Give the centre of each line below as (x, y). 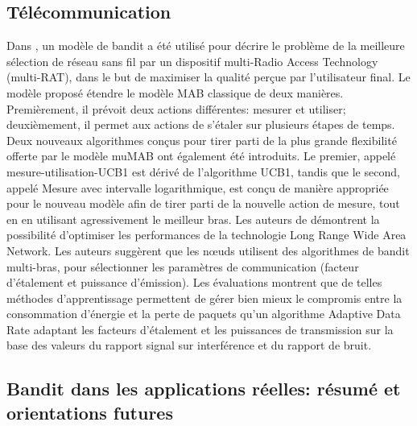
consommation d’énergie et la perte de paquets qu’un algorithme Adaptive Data (204, 314)
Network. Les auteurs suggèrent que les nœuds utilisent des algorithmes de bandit (208, 250)
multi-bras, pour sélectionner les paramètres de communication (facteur (183, 266)
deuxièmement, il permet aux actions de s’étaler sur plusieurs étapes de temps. (201, 124)
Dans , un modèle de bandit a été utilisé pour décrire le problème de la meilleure (206, 45)
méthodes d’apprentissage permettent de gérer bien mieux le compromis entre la (204, 298)
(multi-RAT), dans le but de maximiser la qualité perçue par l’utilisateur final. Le (208, 77)
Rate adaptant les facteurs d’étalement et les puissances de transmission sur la (200, 329)
